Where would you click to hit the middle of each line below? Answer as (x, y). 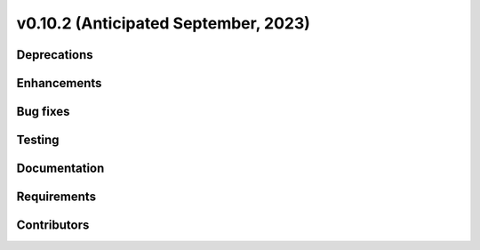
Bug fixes (43, 112)
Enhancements (59, 83)
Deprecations (55, 55)
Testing (38, 140)
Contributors (53, 226)
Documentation (60, 169)
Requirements (56, 197)
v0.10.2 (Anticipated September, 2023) (164, 23)
